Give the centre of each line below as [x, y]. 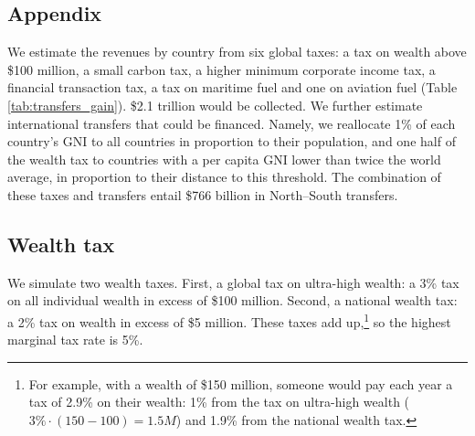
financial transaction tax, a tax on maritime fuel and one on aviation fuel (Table [232, 87]
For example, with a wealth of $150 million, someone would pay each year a [241, 383]
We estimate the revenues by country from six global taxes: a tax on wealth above [237, 52]
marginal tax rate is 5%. [75, 340]
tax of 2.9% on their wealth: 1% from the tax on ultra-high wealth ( [219, 402]
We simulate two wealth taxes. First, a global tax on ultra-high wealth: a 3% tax [233, 282]
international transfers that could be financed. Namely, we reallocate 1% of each [232, 123]
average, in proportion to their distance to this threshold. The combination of [224, 177]
